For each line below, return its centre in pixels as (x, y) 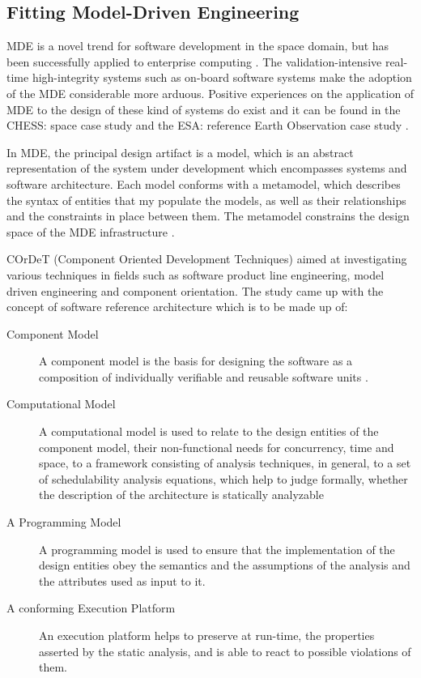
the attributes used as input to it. (122, 580)
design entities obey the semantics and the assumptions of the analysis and (225, 565)
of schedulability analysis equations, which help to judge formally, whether (223, 478)
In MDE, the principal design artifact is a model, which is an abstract (180, 152)
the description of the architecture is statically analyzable (181, 495)
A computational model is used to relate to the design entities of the (209, 431)
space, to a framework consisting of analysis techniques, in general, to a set (225, 463)
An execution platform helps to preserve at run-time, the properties (207, 635)
